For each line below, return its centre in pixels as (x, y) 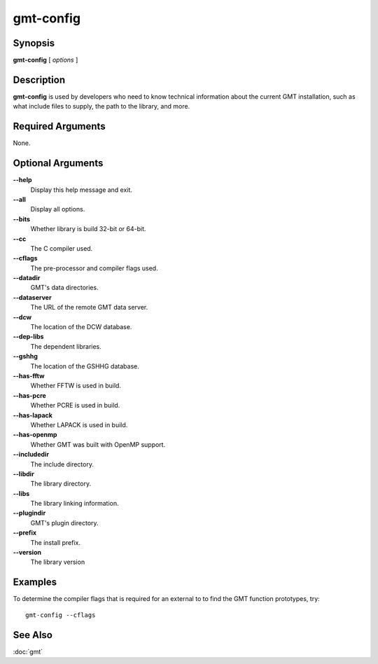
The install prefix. (55, 542)
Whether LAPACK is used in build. (79, 424)
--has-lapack (33, 415)
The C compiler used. (62, 248)
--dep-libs (28, 337)
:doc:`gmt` (28, 651)
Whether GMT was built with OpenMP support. (98, 444)
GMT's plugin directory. (64, 523)
